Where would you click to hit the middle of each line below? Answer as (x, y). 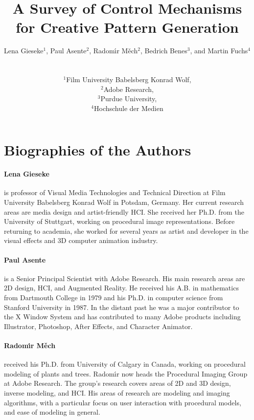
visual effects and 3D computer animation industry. (81, 240)
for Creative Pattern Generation (127, 27)
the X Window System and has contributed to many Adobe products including (122, 317)
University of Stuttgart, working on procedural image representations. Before (119, 221)
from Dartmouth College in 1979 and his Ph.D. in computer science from (114, 297)
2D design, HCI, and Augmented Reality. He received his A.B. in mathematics (121, 288)
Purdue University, (129, 99)
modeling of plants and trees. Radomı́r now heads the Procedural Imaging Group (126, 373)
